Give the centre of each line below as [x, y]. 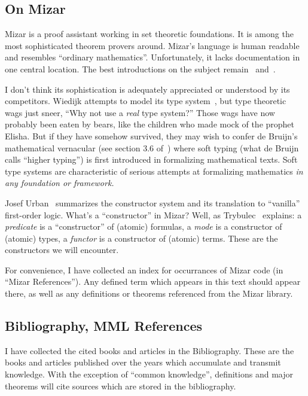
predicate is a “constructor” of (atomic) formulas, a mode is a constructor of [144, 226]
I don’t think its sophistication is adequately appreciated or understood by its [147, 89]
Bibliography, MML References [104, 326]
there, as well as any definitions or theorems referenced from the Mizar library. [149, 293]
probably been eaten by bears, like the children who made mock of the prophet [150, 124]
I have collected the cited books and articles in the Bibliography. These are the [150, 350]
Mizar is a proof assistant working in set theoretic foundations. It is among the [149, 34]
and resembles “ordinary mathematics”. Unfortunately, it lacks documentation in [153, 57]
